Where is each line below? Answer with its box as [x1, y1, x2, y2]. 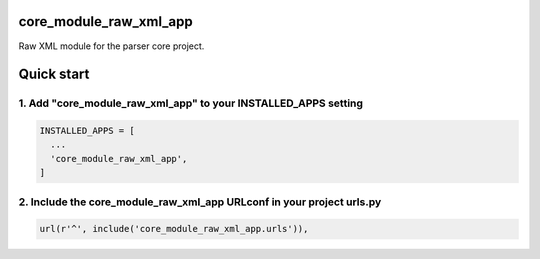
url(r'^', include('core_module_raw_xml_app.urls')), [39, 223, 309, 235]
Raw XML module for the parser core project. [18, 40, 205, 52]
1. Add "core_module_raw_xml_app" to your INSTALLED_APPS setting [18, 96, 364, 110]
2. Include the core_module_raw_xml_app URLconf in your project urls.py [18, 195, 382, 209]
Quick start [18, 66, 90, 83]
